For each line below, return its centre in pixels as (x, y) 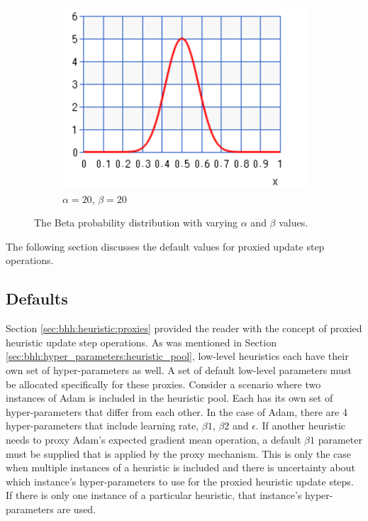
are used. (77, 509)
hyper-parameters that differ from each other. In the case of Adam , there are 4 (177, 411)
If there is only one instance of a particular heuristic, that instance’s (154, 495)
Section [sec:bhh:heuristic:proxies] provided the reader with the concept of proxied (184, 328)
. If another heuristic (300, 426)
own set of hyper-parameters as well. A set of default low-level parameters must (179, 369)
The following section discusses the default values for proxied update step (165, 246)
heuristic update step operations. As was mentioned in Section (141, 342)
